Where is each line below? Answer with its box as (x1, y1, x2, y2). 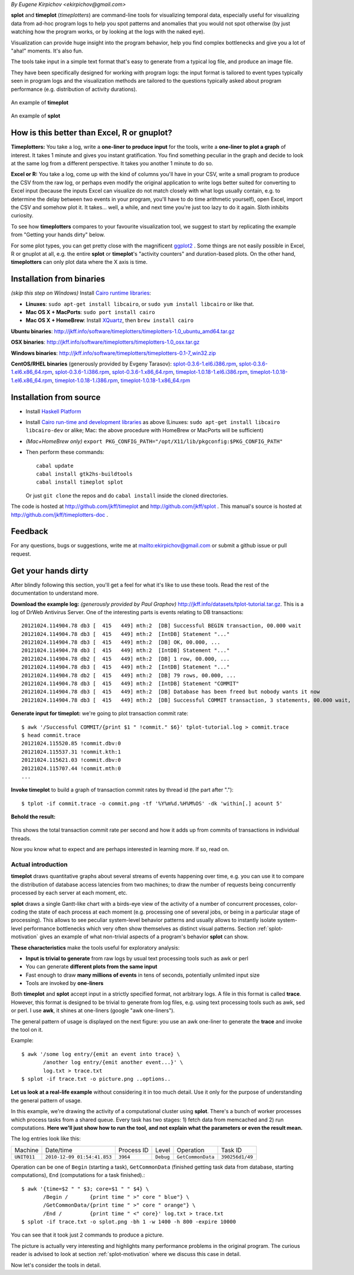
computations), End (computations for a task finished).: (11, 1172, 145, 1179)
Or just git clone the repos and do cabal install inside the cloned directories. (25, 492, 228, 499)
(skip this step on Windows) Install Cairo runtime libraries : (11, 289, 152, 296)
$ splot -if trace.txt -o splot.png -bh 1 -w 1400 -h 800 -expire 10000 (21, 1218, 236, 1225)
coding (11, 908, 28, 915)
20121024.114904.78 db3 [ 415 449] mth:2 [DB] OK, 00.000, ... (21, 639, 221, 646)
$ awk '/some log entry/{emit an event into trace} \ (21, 1051, 180, 1057)
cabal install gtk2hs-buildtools (36, 470, 133, 477)
